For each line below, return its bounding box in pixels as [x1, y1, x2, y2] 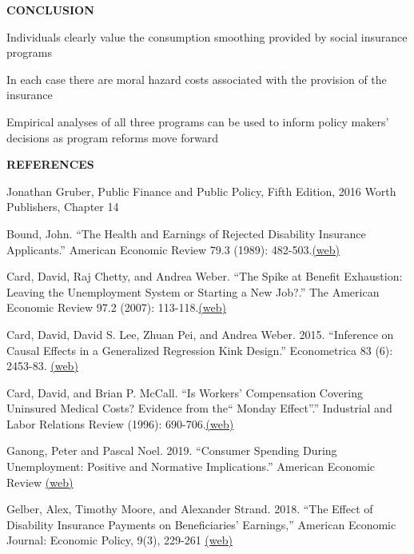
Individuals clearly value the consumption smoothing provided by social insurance [6, 28, 408, 45]
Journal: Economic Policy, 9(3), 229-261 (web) [6, 532, 233, 548]
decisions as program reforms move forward [6, 129, 218, 145]
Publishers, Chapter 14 [6, 198, 119, 215]
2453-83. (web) [6, 357, 78, 374]
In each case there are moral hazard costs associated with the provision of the [6, 70, 387, 87]
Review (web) [6, 473, 74, 490]
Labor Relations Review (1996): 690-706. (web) [6, 415, 234, 432]
